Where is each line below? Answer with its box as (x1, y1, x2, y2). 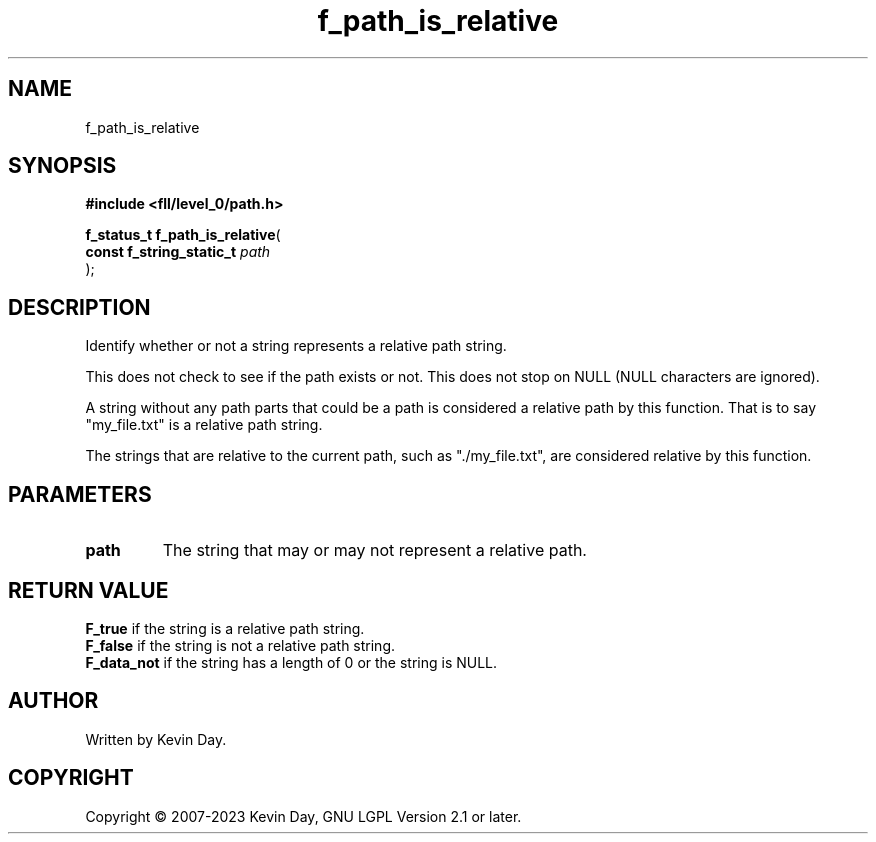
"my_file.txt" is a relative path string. (85, 416, 323, 434)
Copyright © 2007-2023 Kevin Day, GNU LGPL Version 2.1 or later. (85, 807, 522, 825)
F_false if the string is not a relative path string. (85, 636, 396, 654)
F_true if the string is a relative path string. (85, 619, 365, 637)
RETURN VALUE (8, 577, 169, 603)
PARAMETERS (8, 481, 152, 507)
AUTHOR (8, 688, 99, 714)
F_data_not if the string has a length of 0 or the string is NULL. (85, 653, 498, 671)
